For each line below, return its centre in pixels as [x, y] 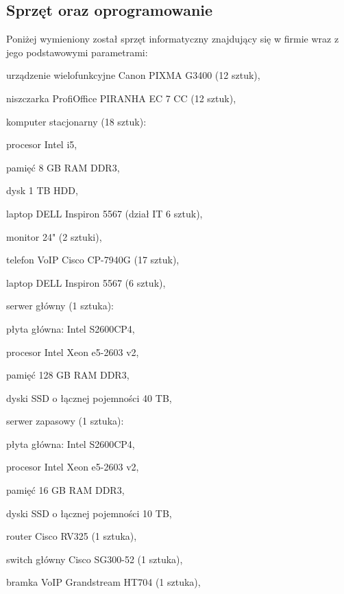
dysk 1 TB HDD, [42, 190]
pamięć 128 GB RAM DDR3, [68, 375]
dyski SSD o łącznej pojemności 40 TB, [89, 397]
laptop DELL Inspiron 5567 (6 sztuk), [86, 282]
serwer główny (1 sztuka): [60, 306]
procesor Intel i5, [42, 144]
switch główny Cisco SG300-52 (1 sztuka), [95, 559]
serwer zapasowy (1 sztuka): [65, 421]
